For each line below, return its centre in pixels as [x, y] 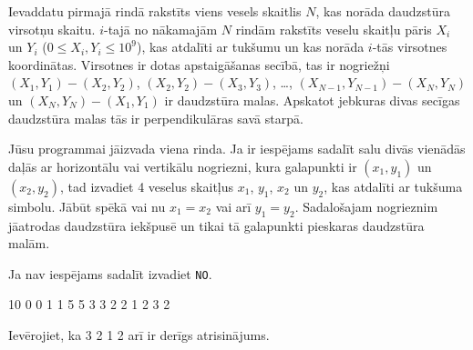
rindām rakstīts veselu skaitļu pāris [334, 29]
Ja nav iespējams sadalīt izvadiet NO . [110, 273]
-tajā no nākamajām [161, 29]
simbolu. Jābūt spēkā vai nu [87, 206]
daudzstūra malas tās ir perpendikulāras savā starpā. [156, 118]
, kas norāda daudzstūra [383, 11]
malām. [29, 243]
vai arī [233, 206]
